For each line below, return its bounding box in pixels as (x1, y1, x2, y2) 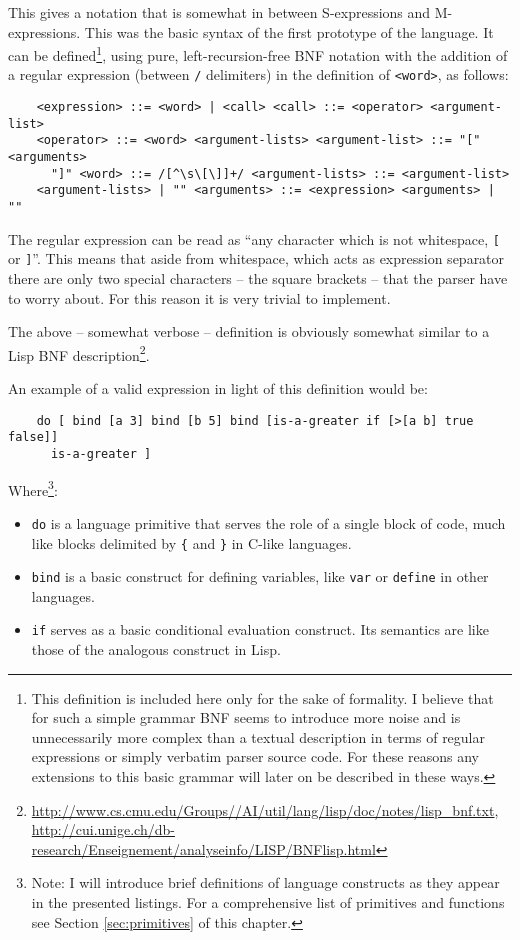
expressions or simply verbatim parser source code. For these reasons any (31, 746, 480, 767)
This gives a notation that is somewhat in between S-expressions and (8, 2, 431, 22)
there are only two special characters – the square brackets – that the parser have (8, 268, 508, 288)
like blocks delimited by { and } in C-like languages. (31, 532, 352, 553)
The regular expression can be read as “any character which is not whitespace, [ (8, 228, 500, 249)
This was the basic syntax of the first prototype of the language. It (84, 21, 494, 42)
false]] (8, 430, 59, 445)
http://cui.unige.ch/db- (31, 819, 175, 840)
